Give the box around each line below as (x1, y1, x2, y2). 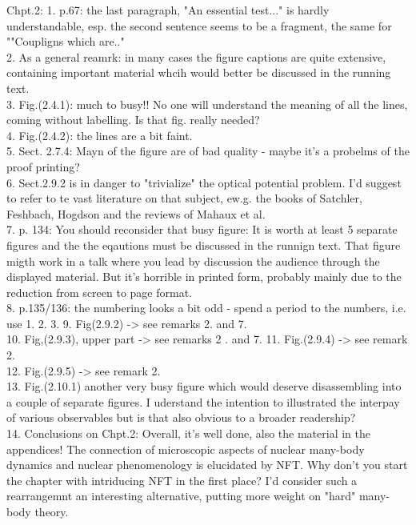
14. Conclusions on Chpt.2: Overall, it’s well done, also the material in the (6, 425, 370, 442)
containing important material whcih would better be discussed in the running (6, 64, 391, 81)
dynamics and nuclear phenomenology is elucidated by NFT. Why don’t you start (6, 456, 408, 473)
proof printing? (6, 158, 80, 174)
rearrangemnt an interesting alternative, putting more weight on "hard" (6, 487, 356, 504)
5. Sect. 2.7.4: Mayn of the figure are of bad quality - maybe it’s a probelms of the (6, 142, 410, 159)
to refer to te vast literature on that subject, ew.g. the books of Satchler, (6, 190, 362, 206)
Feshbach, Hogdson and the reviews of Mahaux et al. (6, 205, 266, 222)
